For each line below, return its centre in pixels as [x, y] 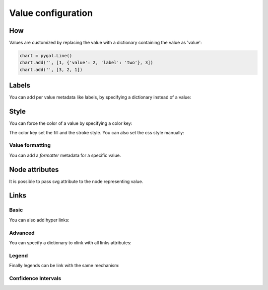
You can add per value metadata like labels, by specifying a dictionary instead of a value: [100, 97]
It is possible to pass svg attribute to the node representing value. [76, 181]
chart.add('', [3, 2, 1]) [51, 69]
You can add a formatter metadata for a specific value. [65, 155]
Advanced [22, 233]
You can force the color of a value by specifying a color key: [71, 123]
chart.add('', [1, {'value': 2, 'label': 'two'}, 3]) [86, 63]
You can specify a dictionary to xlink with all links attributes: [70, 242]
